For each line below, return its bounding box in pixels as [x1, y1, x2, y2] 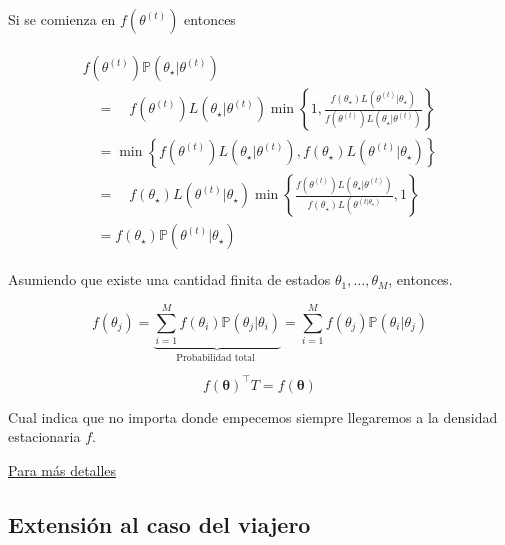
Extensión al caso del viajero [8, 509, 311, 540]
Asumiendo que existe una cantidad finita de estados [8, 269, 331, 290]
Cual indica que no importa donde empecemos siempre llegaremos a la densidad [8, 406, 498, 427]
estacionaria [8, 426, 81, 447]
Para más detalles [8, 460, 117, 481]
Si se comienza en [8, 9, 116, 29]
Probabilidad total [176, 352, 255, 363]
